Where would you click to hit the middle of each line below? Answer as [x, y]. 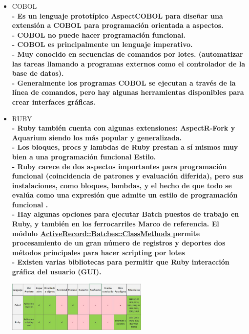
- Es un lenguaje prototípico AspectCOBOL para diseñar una [117, 15]
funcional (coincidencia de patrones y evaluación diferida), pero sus [127, 176]
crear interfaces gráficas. [54, 101]
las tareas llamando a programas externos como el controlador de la [129, 63]
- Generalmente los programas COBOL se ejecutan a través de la [124, 82]
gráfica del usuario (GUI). [57, 272]
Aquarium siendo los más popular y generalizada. [97, 137]
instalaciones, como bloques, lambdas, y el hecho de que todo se [122, 185]
